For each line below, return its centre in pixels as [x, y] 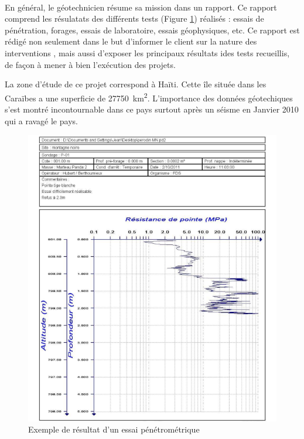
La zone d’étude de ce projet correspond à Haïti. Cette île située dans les [136, 84]
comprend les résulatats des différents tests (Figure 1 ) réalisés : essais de [134, 18]
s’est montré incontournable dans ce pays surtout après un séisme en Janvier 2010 [152, 109]
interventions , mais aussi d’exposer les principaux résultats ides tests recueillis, [147, 52]
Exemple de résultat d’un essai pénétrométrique [114, 429]
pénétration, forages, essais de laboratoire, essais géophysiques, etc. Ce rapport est [152, 30]
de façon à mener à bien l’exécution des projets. [90, 64]
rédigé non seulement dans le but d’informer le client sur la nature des [131, 41]
